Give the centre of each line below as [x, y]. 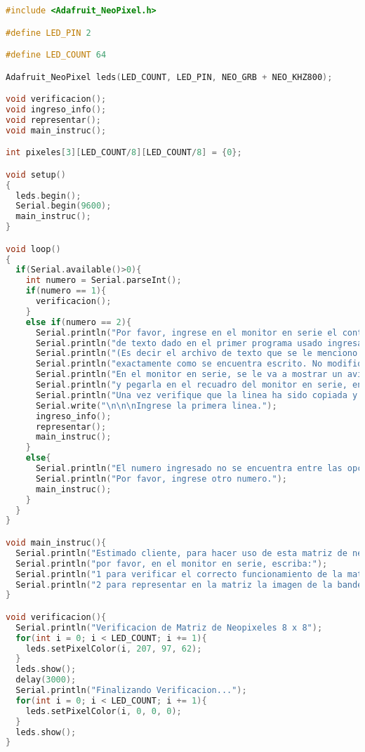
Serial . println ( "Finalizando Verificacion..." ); [131, 691]
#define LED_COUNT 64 [56, 55]
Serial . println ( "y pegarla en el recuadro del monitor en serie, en [199, 385]
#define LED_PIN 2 [48, 33]
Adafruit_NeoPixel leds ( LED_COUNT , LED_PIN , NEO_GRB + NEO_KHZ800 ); [169, 77]
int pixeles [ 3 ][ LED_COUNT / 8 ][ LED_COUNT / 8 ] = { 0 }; [124, 153]
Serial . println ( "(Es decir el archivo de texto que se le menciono [197, 354]
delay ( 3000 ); [46, 680]
